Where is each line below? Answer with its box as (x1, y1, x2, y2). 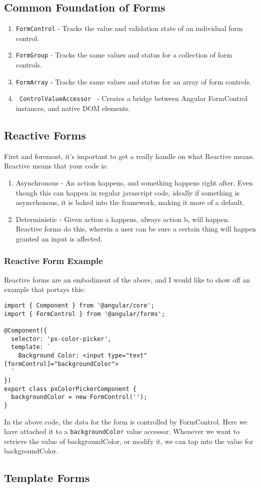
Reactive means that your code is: (4, 160, 108, 171)
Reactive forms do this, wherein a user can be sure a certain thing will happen (15, 223, 256, 234)
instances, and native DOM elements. (15, 103, 130, 113)
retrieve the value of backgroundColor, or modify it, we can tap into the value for (4, 435, 253, 446)
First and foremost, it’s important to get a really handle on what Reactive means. (4, 150, 255, 161)
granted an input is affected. (15, 233, 102, 243)
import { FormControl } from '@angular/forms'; (4, 310, 165, 317)
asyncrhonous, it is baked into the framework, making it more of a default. (15, 197, 244, 207)
